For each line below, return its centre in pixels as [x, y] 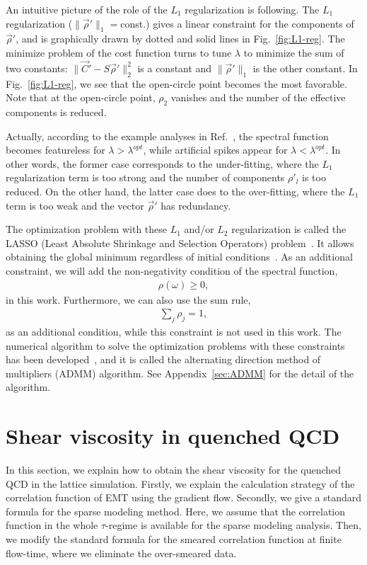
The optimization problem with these [87, 229]
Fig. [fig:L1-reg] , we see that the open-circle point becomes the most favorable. [176, 83]
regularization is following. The [252, 9]
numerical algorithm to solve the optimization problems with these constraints [175, 345]
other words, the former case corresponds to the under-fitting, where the [162, 163]
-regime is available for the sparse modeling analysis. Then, [233, 525]
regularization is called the [289, 229]
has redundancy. [196, 205]
